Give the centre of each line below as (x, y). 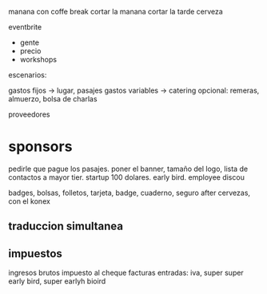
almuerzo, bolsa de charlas (53, 99)
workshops (38, 60)
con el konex (29, 201)
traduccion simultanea (66, 226)
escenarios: (28, 75)
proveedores (29, 114)
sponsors (40, 147)
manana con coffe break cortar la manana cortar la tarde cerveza (116, 12)
